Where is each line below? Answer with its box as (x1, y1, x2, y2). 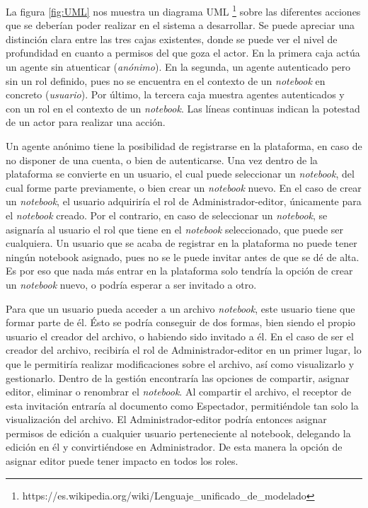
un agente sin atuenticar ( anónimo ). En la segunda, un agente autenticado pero (6, 59, 351, 74)
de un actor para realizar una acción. (6, 115, 166, 129)
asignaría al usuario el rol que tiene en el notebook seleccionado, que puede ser (6, 221, 343, 236)
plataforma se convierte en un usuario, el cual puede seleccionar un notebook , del (6, 166, 355, 181)
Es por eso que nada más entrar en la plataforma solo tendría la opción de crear (6, 263, 353, 278)
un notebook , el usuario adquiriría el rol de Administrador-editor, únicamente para (6, 194, 362, 209)
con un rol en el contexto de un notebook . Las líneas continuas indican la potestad (6, 100, 360, 115)
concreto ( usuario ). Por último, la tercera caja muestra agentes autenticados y (6, 87, 345, 102)
